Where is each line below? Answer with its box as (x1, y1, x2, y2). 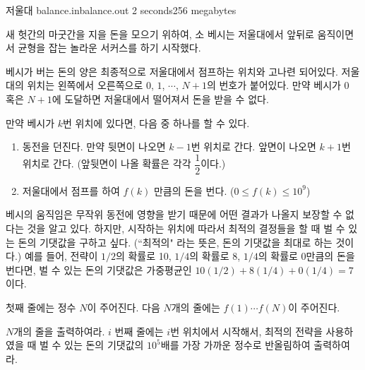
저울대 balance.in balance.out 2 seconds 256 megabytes (6, 3, 237, 17)
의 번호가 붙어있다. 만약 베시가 (206, 78, 341, 92)
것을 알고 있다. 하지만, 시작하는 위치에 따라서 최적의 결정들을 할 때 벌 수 (27, 221, 345, 235)
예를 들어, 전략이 (24, 249, 98, 263)
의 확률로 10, (115, 249, 172, 263)
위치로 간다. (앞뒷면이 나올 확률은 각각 (22, 156, 191, 171)
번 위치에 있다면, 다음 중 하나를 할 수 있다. (63, 115, 250, 130)
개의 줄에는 (171, 299, 220, 314)
